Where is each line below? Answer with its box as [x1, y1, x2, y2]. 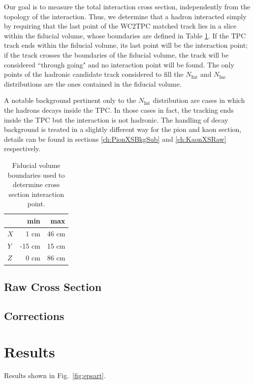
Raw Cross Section [4, 279, 102, 294]
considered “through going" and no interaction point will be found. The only [4, 59, 234, 69]
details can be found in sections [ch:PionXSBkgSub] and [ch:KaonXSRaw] [4, 133, 226, 144]
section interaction [8, 189, 64, 199]
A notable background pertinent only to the [4, 95, 136, 105]
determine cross [13, 179, 60, 190]
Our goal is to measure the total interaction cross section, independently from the [4, 1, 251, 11]
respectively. [4, 143, 41, 154]
